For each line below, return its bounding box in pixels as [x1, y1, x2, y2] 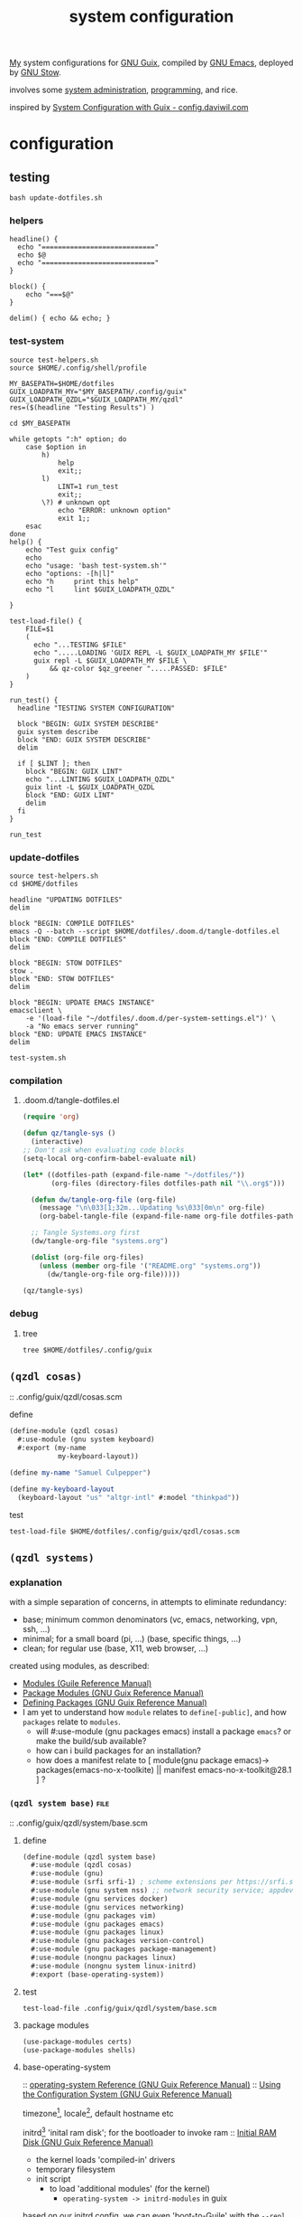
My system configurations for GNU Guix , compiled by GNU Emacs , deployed [9, 57, 294, 69]
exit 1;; [57, 514, 91, 523]
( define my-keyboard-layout [9, 1485, 115, 1494]
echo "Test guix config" [25, 545, 119, 554]
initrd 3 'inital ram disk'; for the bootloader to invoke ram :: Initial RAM [22, 2126, 277, 2137]
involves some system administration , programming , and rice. [9, 84, 239, 96]
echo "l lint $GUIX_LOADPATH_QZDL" [25, 585, 176, 594]
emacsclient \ [9, 1006, 63, 1015]
